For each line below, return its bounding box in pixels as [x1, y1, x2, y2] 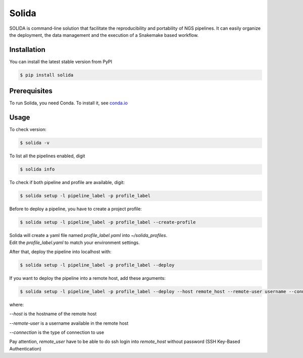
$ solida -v [20, 140, 50, 146]
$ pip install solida [20, 72, 74, 78]
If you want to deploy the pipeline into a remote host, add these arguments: [9, 275, 166, 281]
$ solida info [20, 166, 55, 172]
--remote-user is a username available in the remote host [9, 320, 129, 326]
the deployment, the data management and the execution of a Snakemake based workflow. [9, 32, 199, 38]
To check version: [9, 127, 46, 133]
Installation [9, 45, 45, 54]
